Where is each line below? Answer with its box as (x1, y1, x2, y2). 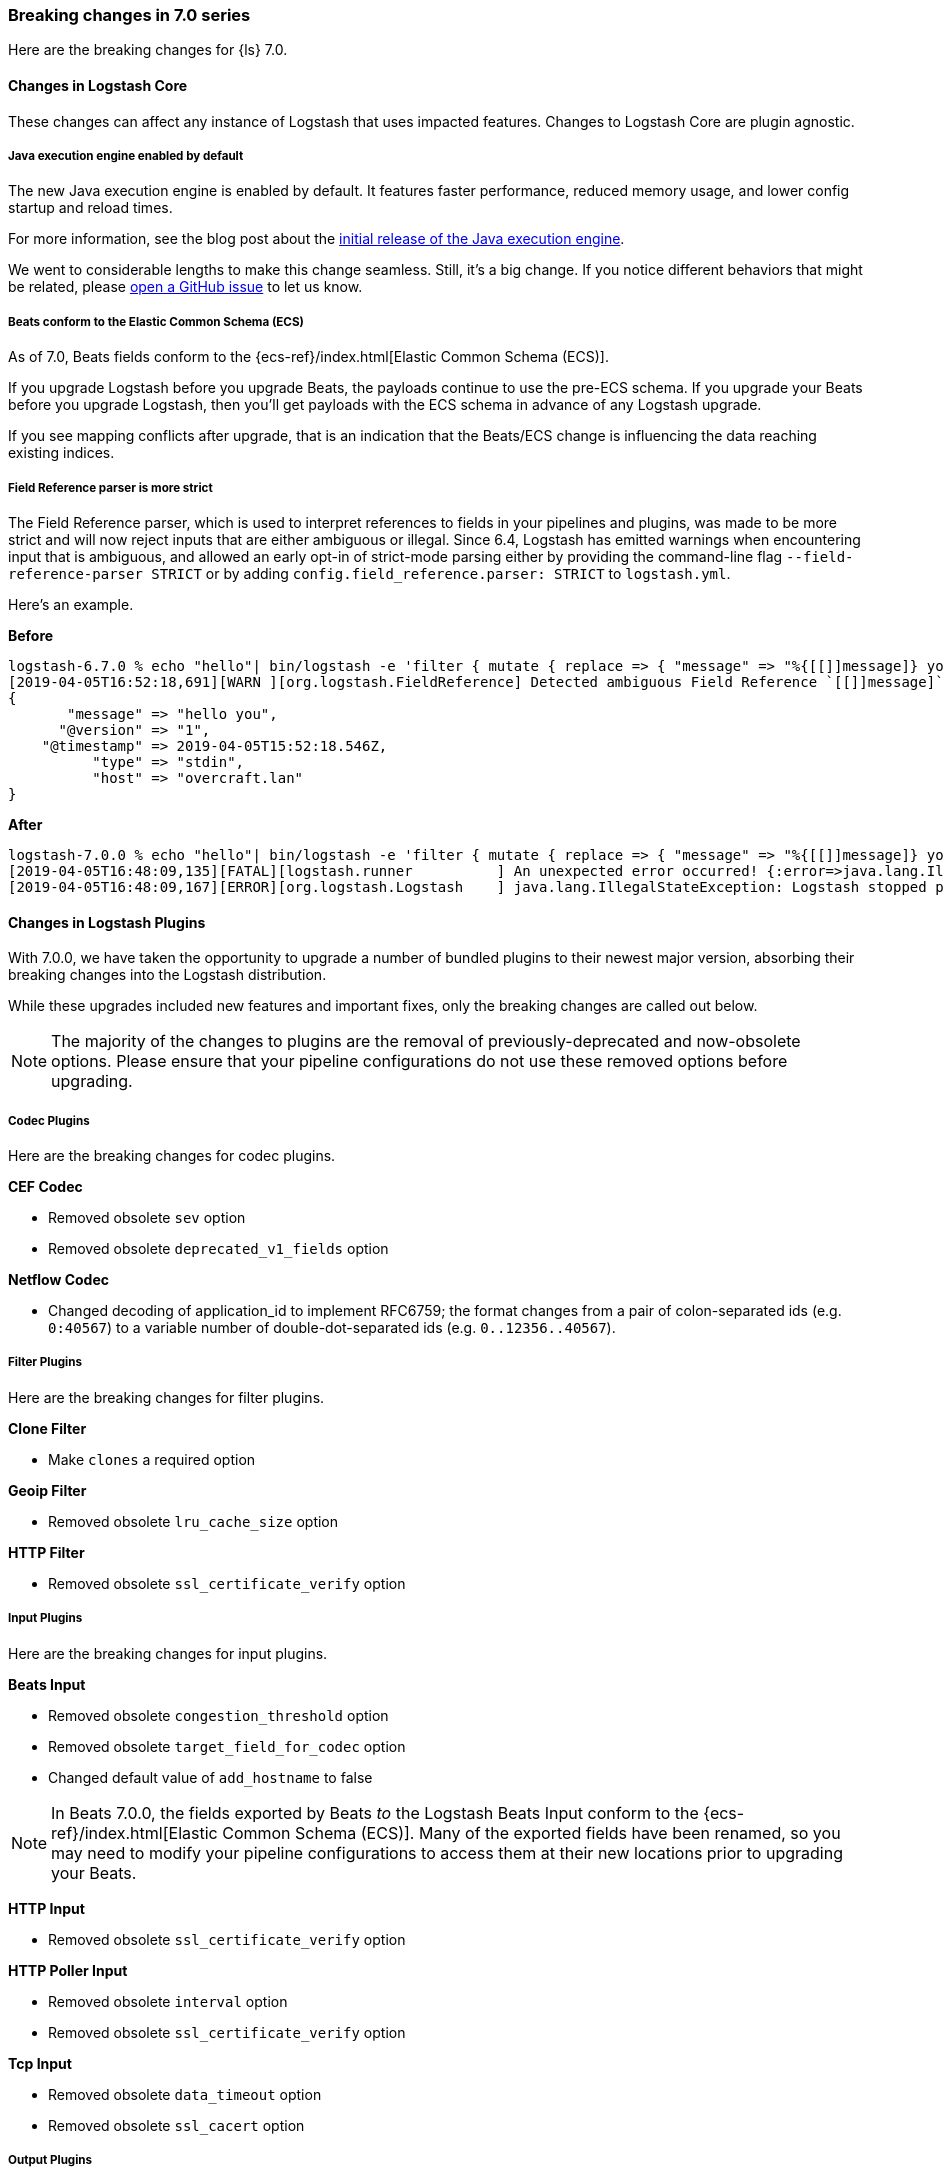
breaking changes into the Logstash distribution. (8, 966, 327, 984)
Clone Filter (8, 1419, 87, 1437)
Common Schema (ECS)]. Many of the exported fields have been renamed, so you (222, 1822, 841, 1843)
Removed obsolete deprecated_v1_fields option (48, 1239, 389, 1257)
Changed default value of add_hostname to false (48, 1768, 373, 1786)
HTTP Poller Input (8, 1961, 128, 1979)
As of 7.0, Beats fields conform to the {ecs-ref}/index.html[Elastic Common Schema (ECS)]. (8, 348, 609, 366)
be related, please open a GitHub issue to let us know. (8, 278, 363, 296)
